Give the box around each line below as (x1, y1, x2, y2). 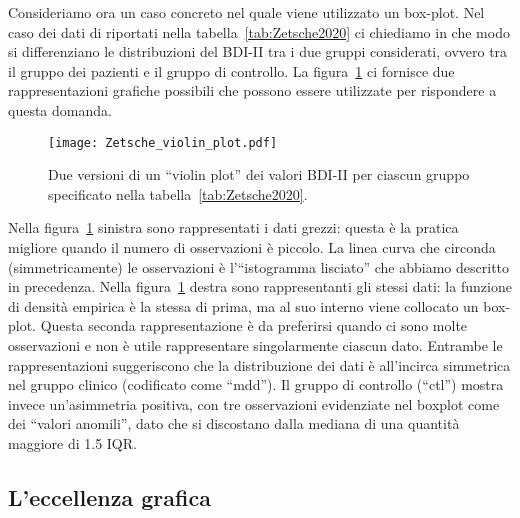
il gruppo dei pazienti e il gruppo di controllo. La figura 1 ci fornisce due (8, 60, 455, 81)
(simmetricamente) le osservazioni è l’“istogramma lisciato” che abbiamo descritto (8, 256, 510, 277)
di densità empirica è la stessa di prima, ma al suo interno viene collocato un (8, 295, 479, 316)
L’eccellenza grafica (8, 481, 211, 512)
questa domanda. (8, 99, 112, 120)
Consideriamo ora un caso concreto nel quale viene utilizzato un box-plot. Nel (8, 2, 485, 22)
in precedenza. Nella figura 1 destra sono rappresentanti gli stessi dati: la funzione (8, 276, 512, 297)
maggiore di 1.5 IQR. (8, 432, 137, 453)
